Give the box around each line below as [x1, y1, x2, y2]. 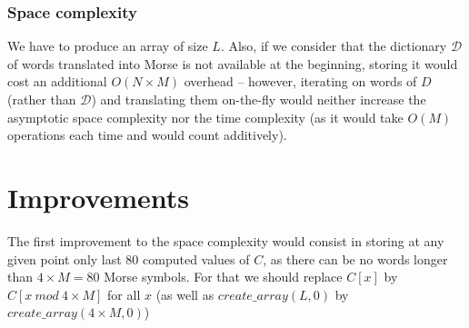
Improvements [7, 178, 190, 215]
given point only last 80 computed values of [7, 249, 250, 268]
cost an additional [7, 72, 107, 91]
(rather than [7, 90, 76, 108]
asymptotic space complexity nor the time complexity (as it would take [7, 107, 404, 126]
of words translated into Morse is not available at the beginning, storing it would [7, 54, 458, 73]
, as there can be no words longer [263, 249, 448, 268]
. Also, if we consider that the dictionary [220, 36, 447, 55]
